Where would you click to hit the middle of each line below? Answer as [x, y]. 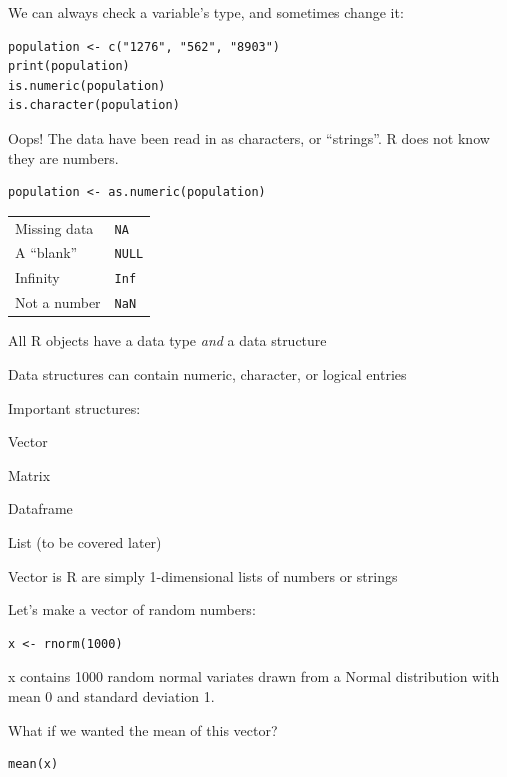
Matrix [29, 474]
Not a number [58, 302]
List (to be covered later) [85, 541]
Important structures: [74, 407]
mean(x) [33, 764]
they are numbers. [63, 157]
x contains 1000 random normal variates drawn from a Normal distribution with [254, 676]
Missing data [54, 227]
